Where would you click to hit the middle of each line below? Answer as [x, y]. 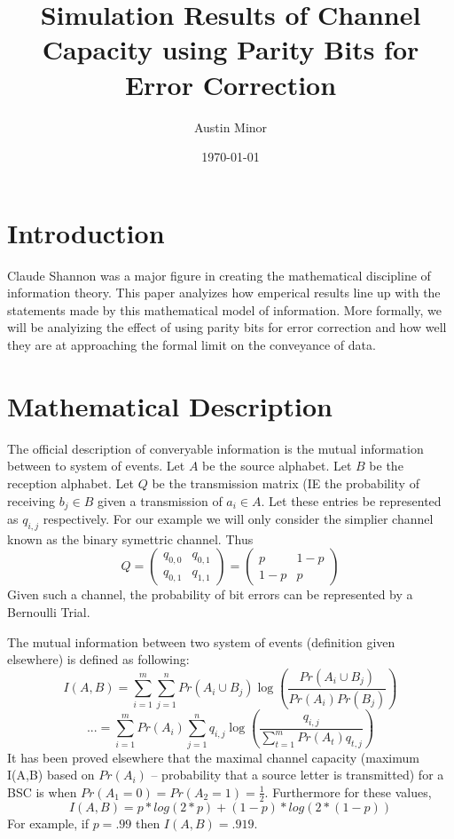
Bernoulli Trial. [49, 611]
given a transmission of [160, 500]
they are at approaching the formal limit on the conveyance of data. [192, 344]
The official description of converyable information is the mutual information [215, 448]
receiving [31, 500]
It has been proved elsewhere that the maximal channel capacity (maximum [213, 757]
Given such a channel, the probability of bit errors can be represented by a [210, 594]
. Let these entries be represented [351, 500]
